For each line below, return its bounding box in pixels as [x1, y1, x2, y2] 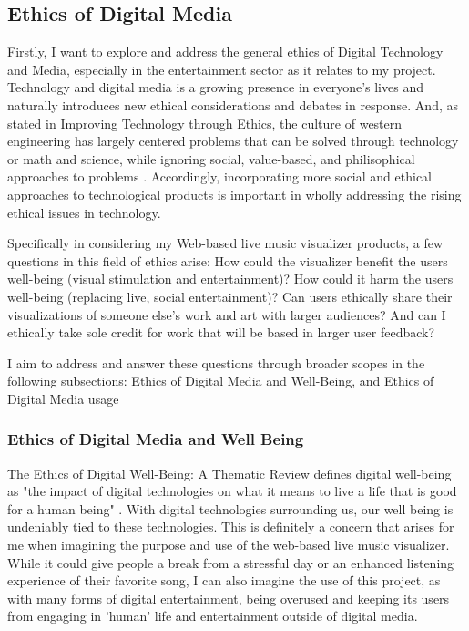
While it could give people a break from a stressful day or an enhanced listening [7, 553, 454, 572]
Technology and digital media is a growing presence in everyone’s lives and [7, 78, 423, 97]
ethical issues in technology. [7, 202, 161, 222]
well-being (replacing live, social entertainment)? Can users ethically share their [7, 286, 453, 305]
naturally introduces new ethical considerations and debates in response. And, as [7, 95, 458, 114]
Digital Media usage [7, 388, 119, 408]
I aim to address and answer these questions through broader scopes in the [7, 353, 425, 372]
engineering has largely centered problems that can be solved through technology [7, 131, 459, 150]
